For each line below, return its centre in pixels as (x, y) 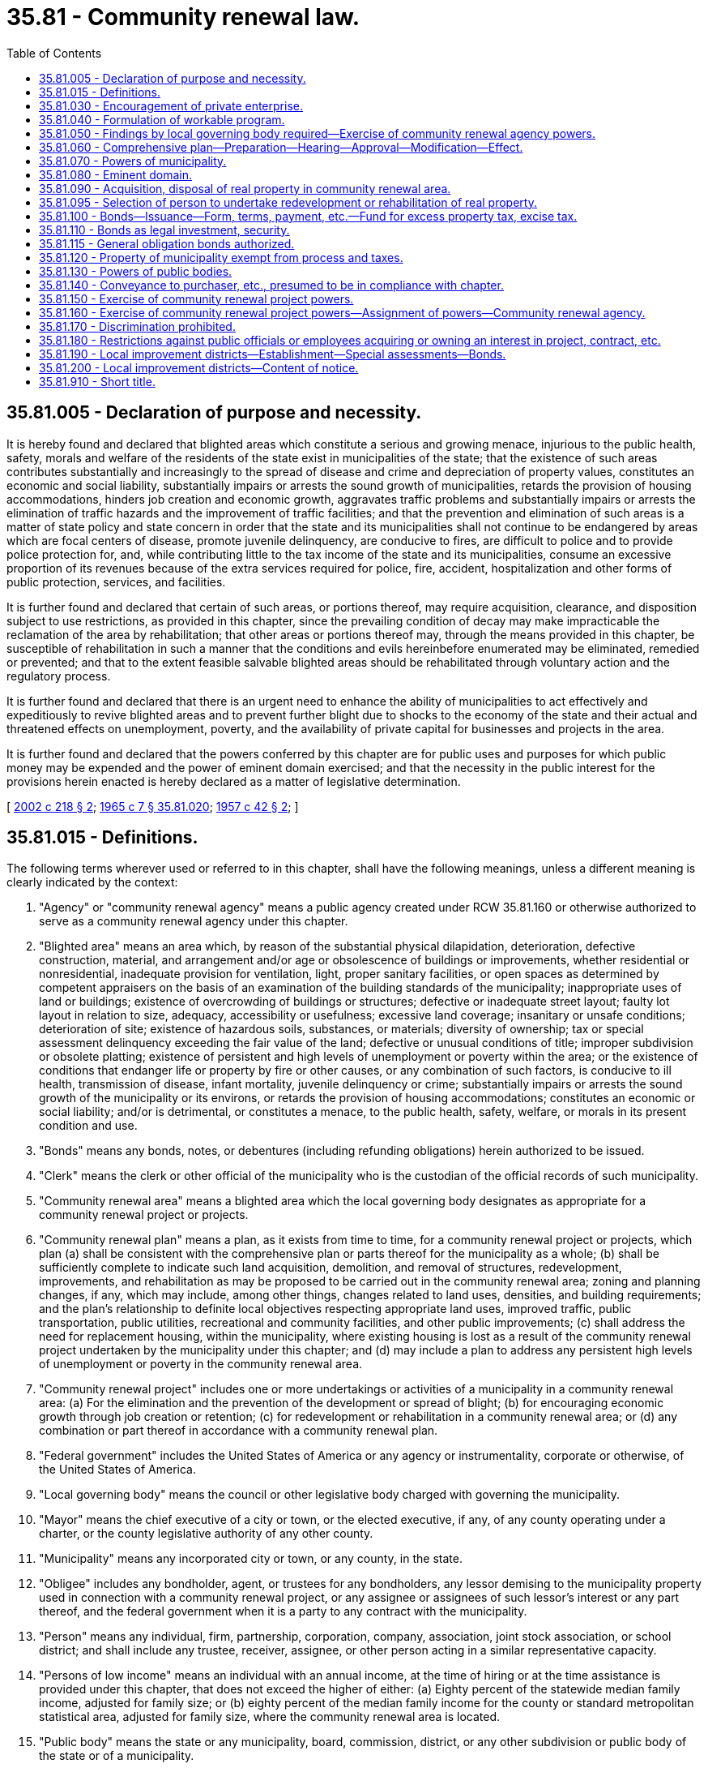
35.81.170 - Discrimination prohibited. (137, 326)
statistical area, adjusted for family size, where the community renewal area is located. (269, 1717)
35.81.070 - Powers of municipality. (133, 161)
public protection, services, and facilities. (116, 581)
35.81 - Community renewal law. (183, 17)
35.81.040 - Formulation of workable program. (162, 119)
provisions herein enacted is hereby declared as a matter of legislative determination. (234, 781)
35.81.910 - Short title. (97, 381)
